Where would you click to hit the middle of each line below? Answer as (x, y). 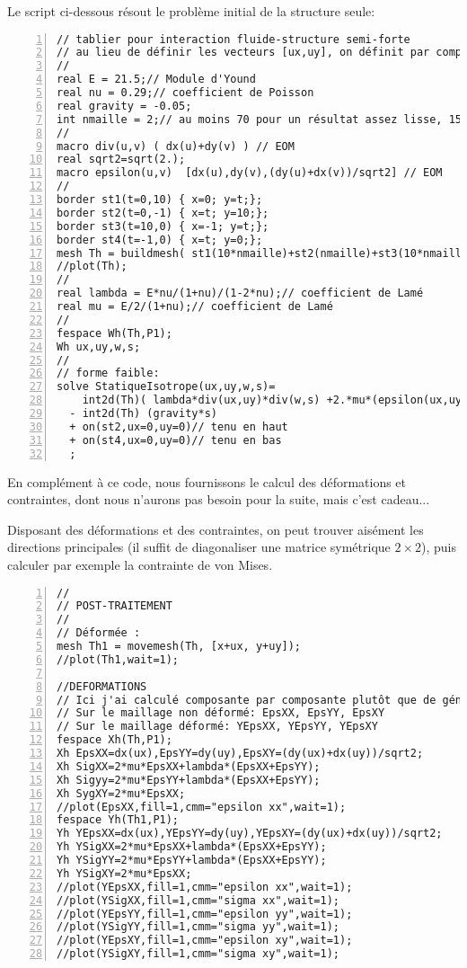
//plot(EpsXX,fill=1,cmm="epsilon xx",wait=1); (202, 807)
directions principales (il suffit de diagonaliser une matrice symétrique (199, 547)
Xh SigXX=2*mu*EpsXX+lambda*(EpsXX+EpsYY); (189, 766)
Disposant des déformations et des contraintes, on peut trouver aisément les (216, 529)
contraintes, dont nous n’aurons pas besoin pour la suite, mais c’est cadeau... (219, 499)
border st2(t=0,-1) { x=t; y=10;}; (163, 213)
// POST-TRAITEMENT (115, 606)
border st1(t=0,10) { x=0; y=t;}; (160, 200)
